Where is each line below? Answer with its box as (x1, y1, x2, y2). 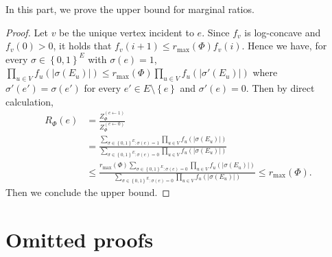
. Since (202, 25, 230, 39)
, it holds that (53, 38, 112, 53)
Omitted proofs (5, 225, 154, 254)
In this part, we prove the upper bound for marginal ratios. (5, 2, 254, 16)
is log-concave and (244, 25, 321, 39)
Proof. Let (5, 25, 48, 39)
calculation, (5, 94, 54, 108)
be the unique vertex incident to (59, 25, 194, 39)
